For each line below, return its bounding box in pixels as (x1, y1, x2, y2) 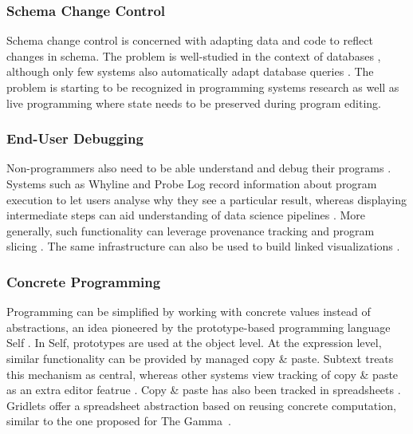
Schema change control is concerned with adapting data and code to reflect (6, 32, 373, 49)
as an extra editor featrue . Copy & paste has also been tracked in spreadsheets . (6, 381, 401, 398)
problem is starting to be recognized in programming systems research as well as (6, 79, 399, 95)
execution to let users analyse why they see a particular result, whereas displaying (6, 191, 407, 207)
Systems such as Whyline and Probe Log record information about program (6, 176, 377, 191)
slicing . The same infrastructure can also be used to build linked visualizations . (6, 238, 400, 254)
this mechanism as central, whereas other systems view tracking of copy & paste (6, 365, 399, 382)
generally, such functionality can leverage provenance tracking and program (6, 222, 375, 239)
